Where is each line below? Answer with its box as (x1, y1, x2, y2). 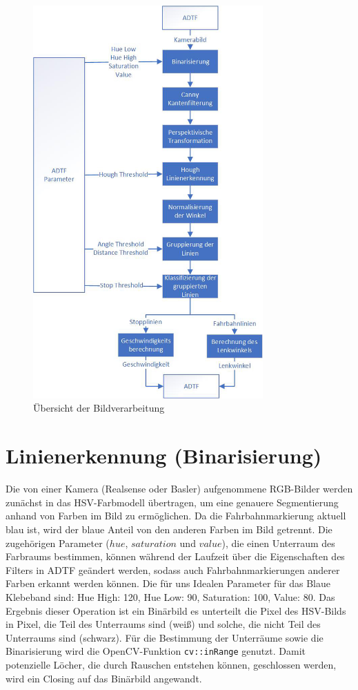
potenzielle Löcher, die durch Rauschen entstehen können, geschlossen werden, (6, 657, 337, 671)
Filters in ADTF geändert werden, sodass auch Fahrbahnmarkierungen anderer (6, 562, 340, 577)
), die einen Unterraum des (221, 535, 335, 550)
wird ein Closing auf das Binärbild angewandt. (6, 671, 202, 685)
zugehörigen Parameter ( (6, 535, 110, 550)
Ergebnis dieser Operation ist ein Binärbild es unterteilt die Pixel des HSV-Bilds (6, 603, 346, 617)
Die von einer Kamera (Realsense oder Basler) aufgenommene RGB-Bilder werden (6, 481, 353, 496)
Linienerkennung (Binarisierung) (6, 441, 322, 470)
